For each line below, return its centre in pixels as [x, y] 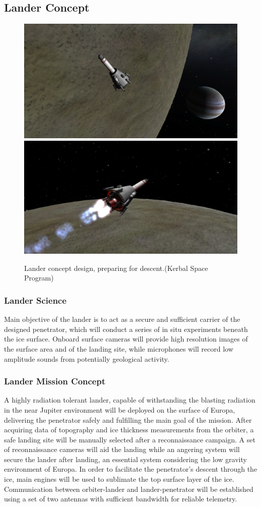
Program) [39, 278]
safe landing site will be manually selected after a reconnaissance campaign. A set [130, 439]
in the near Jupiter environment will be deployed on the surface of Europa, [120, 409]
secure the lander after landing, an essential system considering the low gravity [125, 459]
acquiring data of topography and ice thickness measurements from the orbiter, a [129, 430]
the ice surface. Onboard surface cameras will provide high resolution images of [126, 339]
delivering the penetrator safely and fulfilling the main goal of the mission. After [128, 419]
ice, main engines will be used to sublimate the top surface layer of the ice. [119, 479]
